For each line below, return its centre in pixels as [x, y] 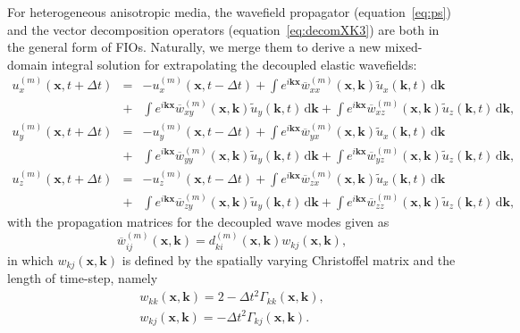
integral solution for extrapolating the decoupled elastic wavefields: [234, 64]
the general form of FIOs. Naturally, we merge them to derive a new [194, 47]
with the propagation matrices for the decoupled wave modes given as [198, 222]
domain [28, 64]
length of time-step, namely [83, 278]
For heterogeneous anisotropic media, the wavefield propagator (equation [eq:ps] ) [229, 12]
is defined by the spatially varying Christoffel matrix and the [289, 259]
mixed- [403, 47]
